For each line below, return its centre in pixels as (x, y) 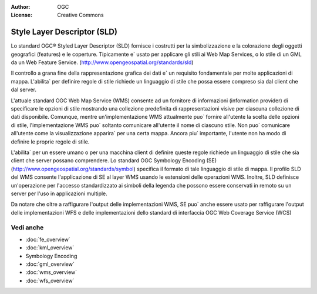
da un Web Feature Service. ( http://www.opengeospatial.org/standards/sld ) (102, 62)
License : (21, 15)
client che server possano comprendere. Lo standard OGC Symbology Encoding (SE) (114, 161)
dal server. (23, 90)
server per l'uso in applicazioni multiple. (59, 193)
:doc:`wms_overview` (51, 272)
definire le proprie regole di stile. (50, 142)
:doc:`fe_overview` (48, 239)
